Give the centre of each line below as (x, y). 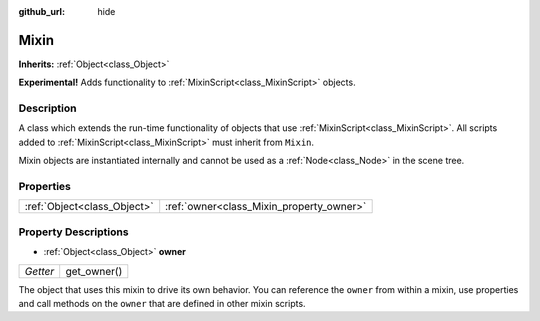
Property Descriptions (73, 232)
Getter (39, 271)
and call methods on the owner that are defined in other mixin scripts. (162, 303)
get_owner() (94, 271)
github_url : (41, 11)
